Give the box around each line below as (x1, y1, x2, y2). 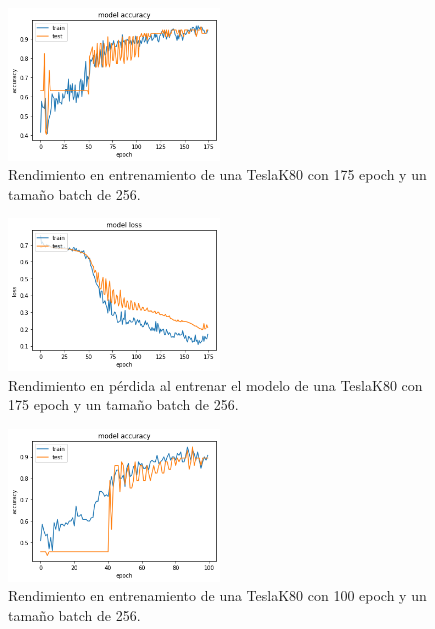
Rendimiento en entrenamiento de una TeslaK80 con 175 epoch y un (8, 164, 427, 185)
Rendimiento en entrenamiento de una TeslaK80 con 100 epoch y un (8, 585, 427, 606)
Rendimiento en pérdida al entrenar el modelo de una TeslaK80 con (8, 374, 423, 395)
